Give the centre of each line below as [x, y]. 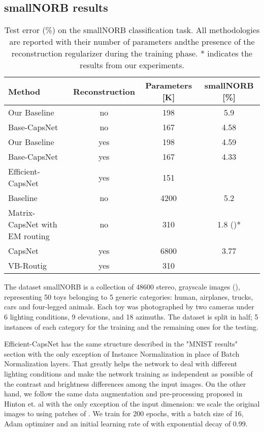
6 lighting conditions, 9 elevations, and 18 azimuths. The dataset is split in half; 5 [131, 316]
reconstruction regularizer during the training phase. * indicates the [132, 53]
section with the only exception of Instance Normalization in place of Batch [122, 353]
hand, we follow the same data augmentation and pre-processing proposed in [123, 394]
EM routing [29, 236]
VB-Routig [28, 266]
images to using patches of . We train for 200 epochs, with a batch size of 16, [124, 413]
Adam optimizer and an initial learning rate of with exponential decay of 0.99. [126, 423]
